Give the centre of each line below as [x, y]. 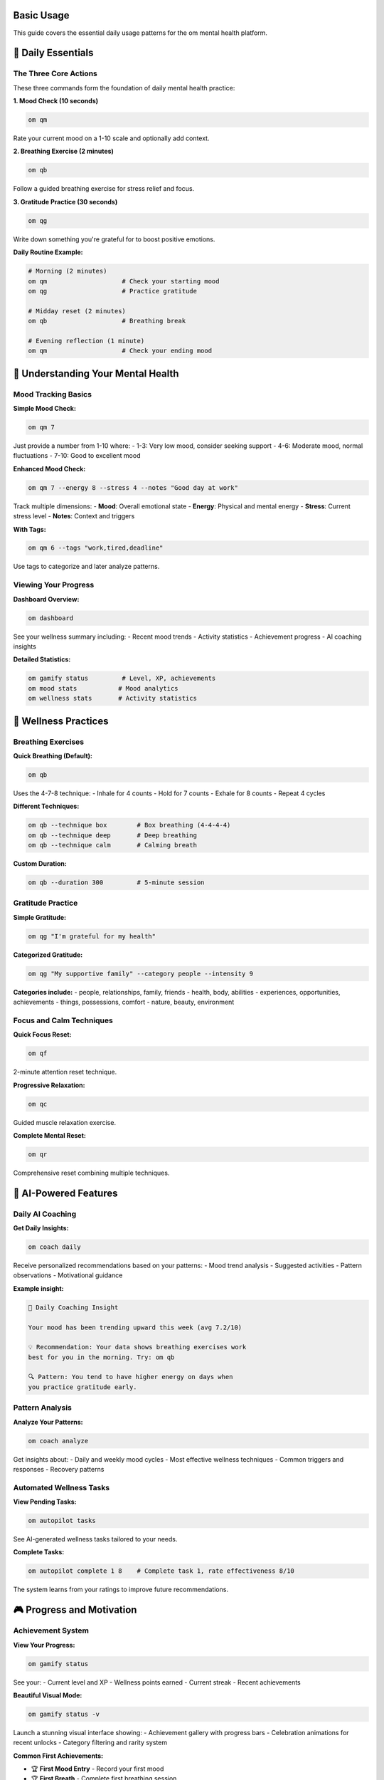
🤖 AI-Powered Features [65, 1193]
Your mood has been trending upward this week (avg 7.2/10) [135, 1327]
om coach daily [54, 1247]
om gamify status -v [64, 1714]
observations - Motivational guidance [68, 1275]
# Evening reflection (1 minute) [86, 341]
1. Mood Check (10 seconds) [56, 101]
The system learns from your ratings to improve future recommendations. [121, 1590]
